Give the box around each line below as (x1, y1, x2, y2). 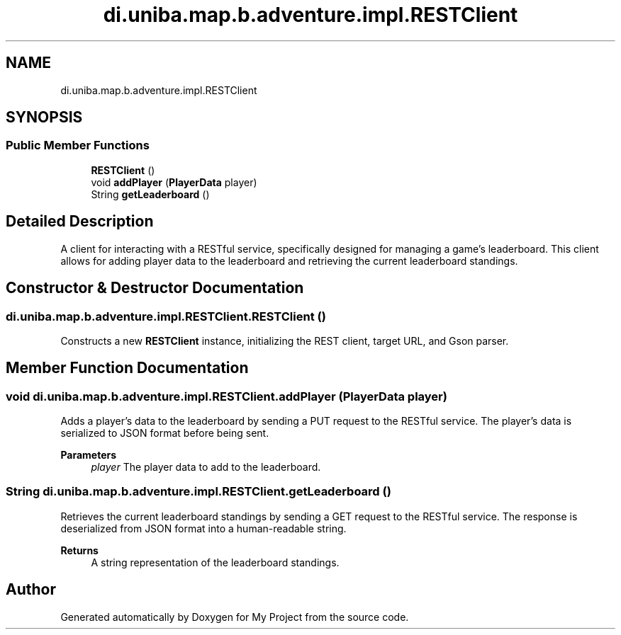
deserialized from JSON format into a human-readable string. (60, 522, 347, 534)
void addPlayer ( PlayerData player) (91, 176, 257, 188)
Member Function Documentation (6, 359, 249, 377)
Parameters (60, 449, 117, 462)
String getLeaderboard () (91, 188, 210, 200)
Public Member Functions (6, 138, 150, 153)
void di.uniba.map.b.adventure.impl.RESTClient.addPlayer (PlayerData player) (6, 389, 447, 404)
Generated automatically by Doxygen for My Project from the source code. (60, 610, 409, 623)
